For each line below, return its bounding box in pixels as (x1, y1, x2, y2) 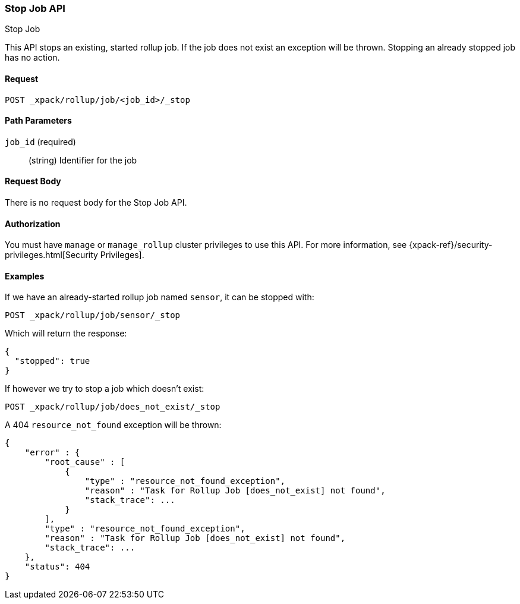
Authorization (5, 218, 61, 229)
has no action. (5, 52, 60, 63)
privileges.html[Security (5, 250, 98, 260)
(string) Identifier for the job (29, 155, 137, 165)
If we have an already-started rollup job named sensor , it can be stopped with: (5, 292, 314, 303)
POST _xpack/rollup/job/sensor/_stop (5, 310, 181, 320)
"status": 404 (24, 562, 90, 572)
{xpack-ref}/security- (409, 240, 493, 250)
